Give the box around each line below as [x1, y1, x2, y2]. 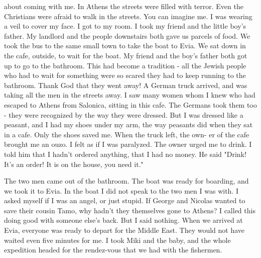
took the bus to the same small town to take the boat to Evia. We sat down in [4, 40, 246, 51]
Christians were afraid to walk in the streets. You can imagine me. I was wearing [4, 11, 252, 21]
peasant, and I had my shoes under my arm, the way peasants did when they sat [4, 119, 253, 130]
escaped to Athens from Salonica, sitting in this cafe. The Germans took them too [4, 99, 257, 110]
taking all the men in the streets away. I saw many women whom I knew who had [4, 90, 255, 100]
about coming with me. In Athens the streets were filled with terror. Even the [4, 1, 243, 11]
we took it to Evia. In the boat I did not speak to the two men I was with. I [4, 185, 238, 196]
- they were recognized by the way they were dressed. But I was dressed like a [4, 109, 243, 120]
